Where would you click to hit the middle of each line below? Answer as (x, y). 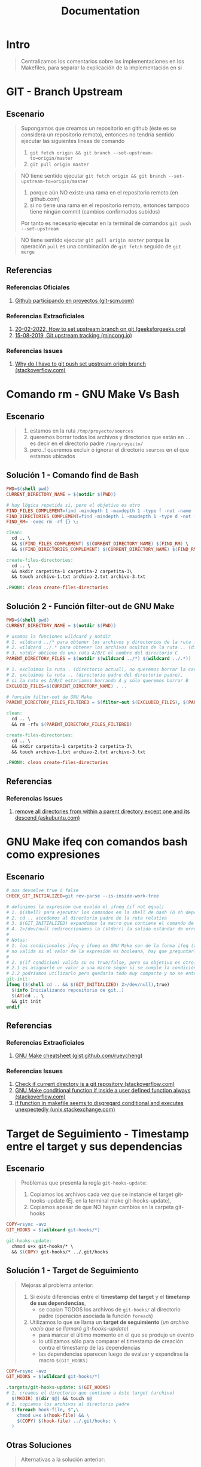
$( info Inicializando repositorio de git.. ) (68, 990)
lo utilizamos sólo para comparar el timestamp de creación (111, 1341)
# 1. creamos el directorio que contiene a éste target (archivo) (91, 1393)
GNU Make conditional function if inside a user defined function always (103, 1091)
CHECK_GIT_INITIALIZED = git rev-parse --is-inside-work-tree (83, 896)
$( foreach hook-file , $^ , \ (45, 1410)
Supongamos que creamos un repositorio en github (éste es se (98, 128)
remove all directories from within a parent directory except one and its (102, 811)
